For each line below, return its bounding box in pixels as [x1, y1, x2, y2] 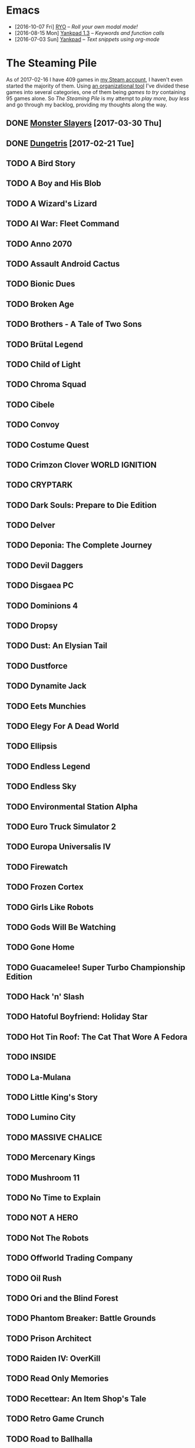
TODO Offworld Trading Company [6, 1253, 133, 1263]
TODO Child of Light [6, 359, 81, 370]
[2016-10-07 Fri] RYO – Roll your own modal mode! [14, 23, 138, 30]
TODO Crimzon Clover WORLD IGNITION [6, 459, 157, 470]
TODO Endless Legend [6, 761, 91, 772]
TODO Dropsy [6, 621, 58, 631]
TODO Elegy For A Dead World [6, 721, 120, 731]
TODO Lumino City [6, 1112, 76, 1122]
